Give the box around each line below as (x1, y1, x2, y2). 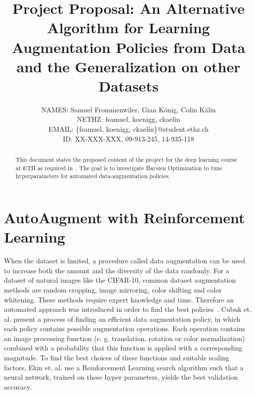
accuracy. (4, 381, 32, 392)
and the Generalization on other (16, 56, 241, 76)
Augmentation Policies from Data (11, 37, 246, 57)
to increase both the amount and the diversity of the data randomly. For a (4, 265, 229, 275)
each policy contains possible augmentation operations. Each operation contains (4, 323, 246, 334)
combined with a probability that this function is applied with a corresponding (4, 343, 243, 353)
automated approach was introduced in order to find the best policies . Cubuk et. (4, 304, 252, 314)
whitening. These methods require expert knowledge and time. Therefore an (4, 294, 234, 304)
